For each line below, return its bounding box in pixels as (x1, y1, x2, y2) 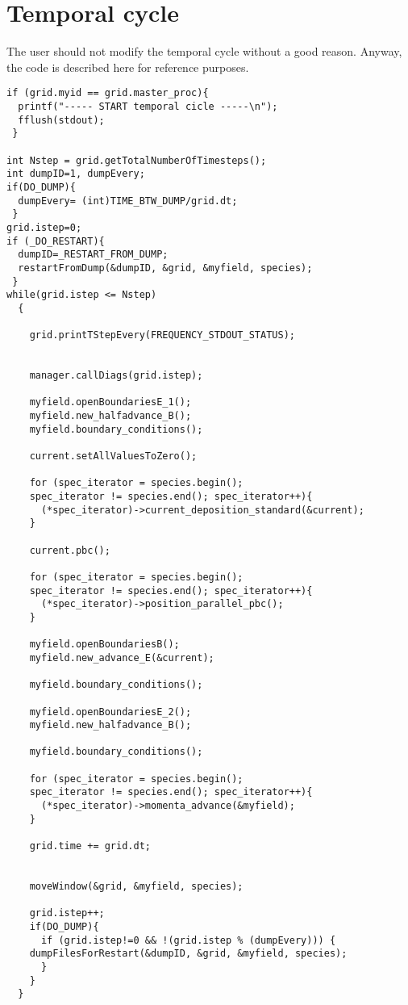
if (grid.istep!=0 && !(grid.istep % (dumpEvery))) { (40, 934, 336, 946)
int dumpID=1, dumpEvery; (6, 168, 145, 180)
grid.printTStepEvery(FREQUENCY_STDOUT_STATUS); (29, 329, 295, 341)
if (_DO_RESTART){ (6, 235, 105, 247)
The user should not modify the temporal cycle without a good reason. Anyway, (6, 43, 402, 60)
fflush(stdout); (18, 114, 105, 126)
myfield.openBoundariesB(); (29, 639, 180, 651)
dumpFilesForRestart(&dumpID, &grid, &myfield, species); (29, 948, 348, 960)
